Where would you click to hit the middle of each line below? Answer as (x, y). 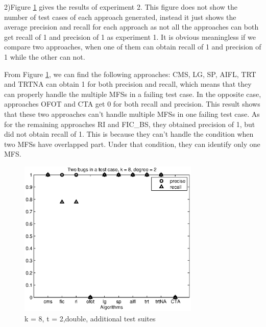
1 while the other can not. (45, 56)
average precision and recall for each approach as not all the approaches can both (131, 27)
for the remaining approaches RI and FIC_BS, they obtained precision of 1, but (130, 124)
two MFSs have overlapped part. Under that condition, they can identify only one (132, 144)
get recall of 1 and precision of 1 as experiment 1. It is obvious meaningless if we (130, 36)
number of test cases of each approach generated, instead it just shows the (120, 17)
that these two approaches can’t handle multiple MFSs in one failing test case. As (132, 114)
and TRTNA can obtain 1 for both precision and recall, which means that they (128, 84)
